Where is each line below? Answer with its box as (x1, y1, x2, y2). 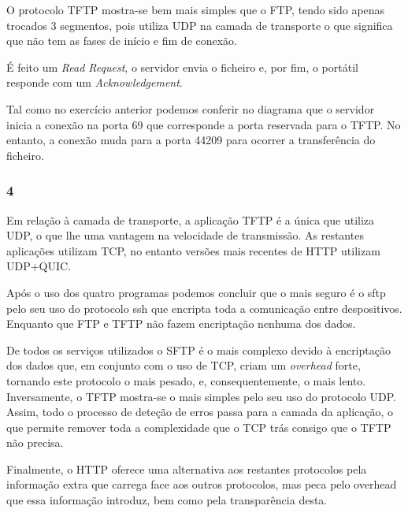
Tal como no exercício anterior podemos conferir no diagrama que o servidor (6, 100, 375, 117)
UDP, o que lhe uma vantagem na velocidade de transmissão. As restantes (6, 227, 364, 243)
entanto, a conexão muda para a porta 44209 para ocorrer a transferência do (6, 132, 376, 148)
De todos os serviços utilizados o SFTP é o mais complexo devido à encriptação (6, 341, 391, 358)
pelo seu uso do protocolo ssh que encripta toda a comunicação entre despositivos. (6, 299, 402, 316)
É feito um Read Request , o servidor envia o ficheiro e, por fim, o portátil (6, 58, 358, 75)
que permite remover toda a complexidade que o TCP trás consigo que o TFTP (6, 418, 391, 435)
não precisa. (6, 434, 64, 451)
